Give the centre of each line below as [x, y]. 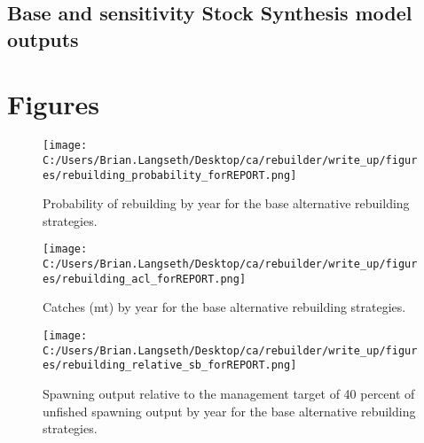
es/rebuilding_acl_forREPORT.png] [145, 279]
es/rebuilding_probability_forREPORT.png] [170, 175]
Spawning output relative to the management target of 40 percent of [229, 393]
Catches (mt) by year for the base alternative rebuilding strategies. [224, 307]
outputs [43, 39]
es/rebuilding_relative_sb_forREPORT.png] [170, 365]
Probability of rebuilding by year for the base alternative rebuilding [226, 203]
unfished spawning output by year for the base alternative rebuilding [229, 411]
